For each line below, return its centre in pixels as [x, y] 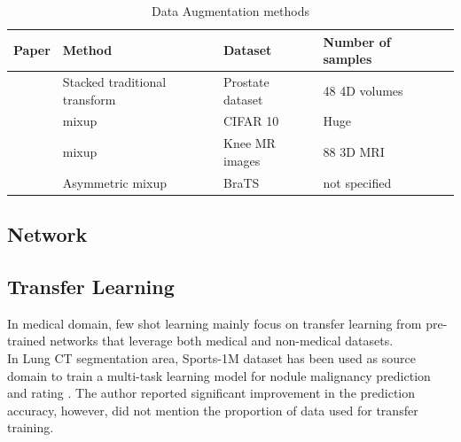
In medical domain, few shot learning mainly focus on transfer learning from [215, 323]
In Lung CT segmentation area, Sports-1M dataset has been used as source [211, 358]
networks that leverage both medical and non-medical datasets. [222, 341]
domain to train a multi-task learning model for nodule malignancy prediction [219, 375]
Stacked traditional [114, 82]
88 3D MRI [354, 152]
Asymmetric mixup [114, 182]
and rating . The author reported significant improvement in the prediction [211, 393]
